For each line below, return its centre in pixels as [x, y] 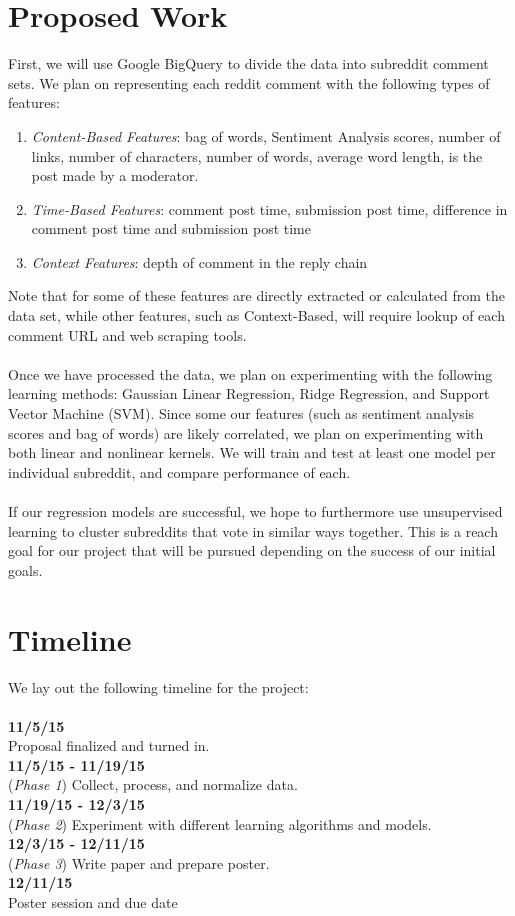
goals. [25, 569]
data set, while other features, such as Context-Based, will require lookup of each [256, 315]
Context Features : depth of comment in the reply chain [199, 261]
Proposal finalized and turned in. [109, 745]
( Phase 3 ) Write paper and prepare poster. [139, 862]
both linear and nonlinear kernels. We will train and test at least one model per [252, 452]
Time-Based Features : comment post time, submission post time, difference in [269, 208]
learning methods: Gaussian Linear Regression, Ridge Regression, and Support [249, 393]
